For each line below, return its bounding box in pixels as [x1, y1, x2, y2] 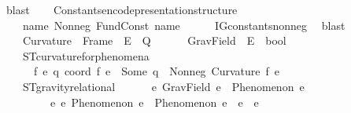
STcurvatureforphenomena [22, 47, 150, 64]
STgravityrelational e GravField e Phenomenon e [22, 78, 305, 94]
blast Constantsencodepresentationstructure [6, 2, 238, 17]
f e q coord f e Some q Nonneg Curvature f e [33, 63, 280, 79]
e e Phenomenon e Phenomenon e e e [50, 93, 259, 110]
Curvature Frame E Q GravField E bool [22, 32, 286, 49]
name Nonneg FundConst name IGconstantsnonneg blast [22, 16, 345, 33]
